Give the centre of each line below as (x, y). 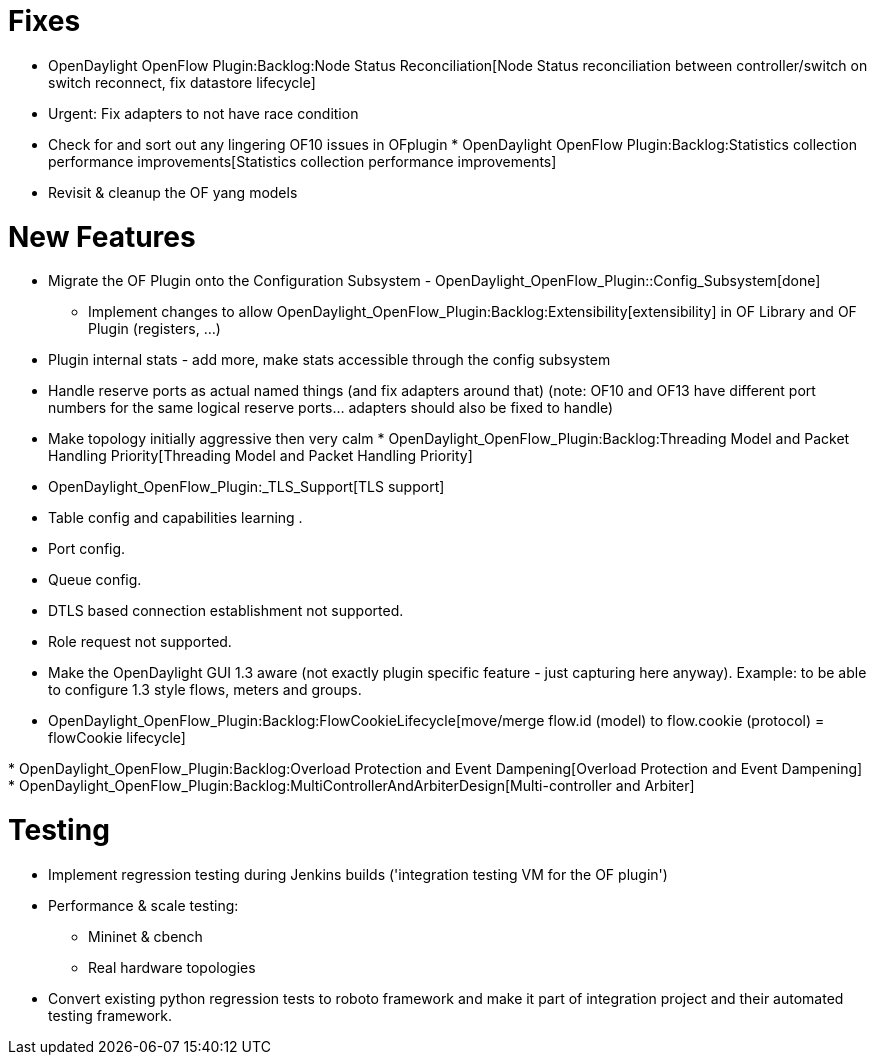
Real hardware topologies (172, 967)
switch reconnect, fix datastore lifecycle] (182, 82)
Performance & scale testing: (143, 905)
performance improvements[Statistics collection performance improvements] (302, 161)
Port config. (87, 549)
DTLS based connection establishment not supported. (226, 611)
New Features (102, 236)
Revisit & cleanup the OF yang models (173, 192)
